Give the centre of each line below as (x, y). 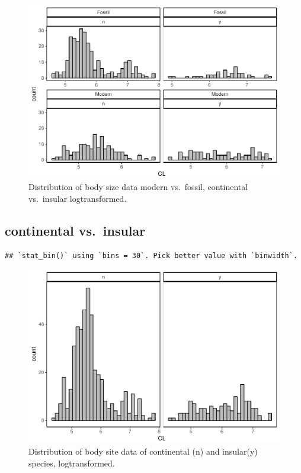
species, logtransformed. (72, 463)
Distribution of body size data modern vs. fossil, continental (138, 187)
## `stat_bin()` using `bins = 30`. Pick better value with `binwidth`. (151, 255)
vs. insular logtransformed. (78, 198)
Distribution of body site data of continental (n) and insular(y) (143, 451)
